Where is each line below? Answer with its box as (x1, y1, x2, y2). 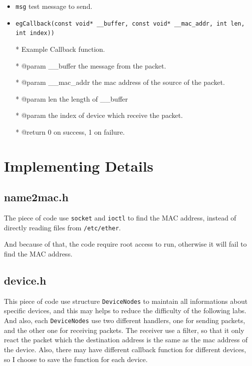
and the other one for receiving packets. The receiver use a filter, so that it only (4, 325, 245, 335)
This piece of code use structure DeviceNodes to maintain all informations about (4, 295, 248, 306)
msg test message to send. (15, 1, 93, 11)
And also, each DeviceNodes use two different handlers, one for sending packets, (4, 315, 245, 326)
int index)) (15, 30, 55, 37)
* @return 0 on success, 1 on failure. (15, 126, 125, 137)
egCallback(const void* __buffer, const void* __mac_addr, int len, (15, 20, 245, 27)
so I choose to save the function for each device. (4, 354, 148, 364)
